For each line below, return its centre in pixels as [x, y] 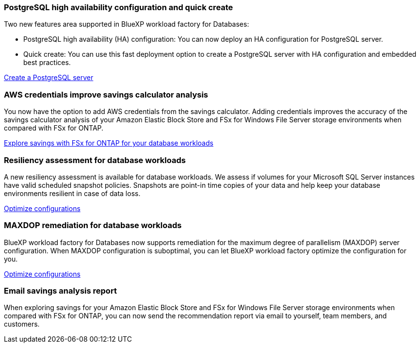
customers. [22, 324]
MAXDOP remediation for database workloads [93, 225]
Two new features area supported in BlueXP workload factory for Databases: [127, 24]
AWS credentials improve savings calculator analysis [106, 94]
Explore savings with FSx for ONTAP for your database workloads [109, 143]
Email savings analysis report [60, 291]
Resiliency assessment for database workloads [95, 160]
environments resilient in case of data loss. [72, 193]
